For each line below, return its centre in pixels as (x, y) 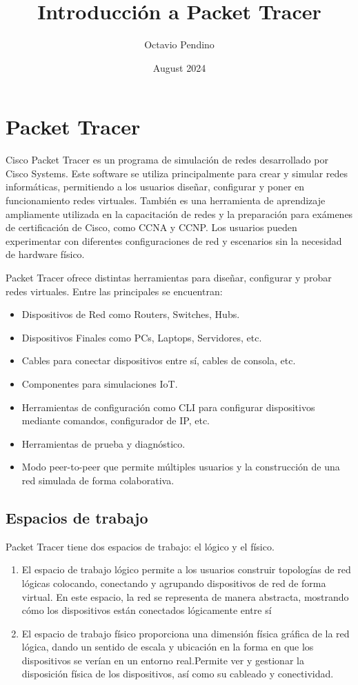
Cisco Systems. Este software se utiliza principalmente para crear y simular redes (177, 173)
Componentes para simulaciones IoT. (100, 383)
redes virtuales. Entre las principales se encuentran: (114, 291)
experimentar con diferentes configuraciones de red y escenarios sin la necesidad (174, 240)
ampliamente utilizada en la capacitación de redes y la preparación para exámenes (179, 214)
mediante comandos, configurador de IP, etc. (116, 420)
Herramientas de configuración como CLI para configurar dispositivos (168, 407)
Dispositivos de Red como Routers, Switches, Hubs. (131, 314)
